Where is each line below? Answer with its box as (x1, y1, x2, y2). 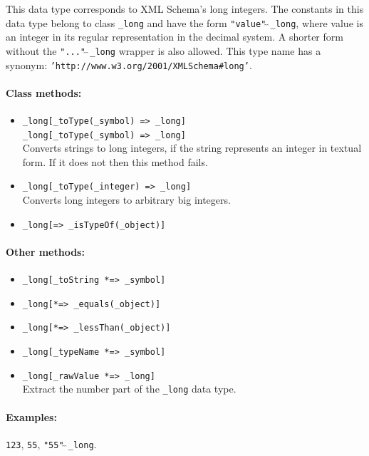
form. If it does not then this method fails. (22, 154, 208, 169)
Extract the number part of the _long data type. (22, 381, 237, 396)
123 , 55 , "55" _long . (6, 436, 97, 451)
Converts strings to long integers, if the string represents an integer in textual (22, 140, 362, 155)
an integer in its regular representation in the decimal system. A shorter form (6, 29, 343, 44)
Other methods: (6, 244, 85, 259)
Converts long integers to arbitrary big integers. (22, 192, 231, 207)
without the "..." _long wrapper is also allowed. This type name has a (6, 43, 321, 58)
